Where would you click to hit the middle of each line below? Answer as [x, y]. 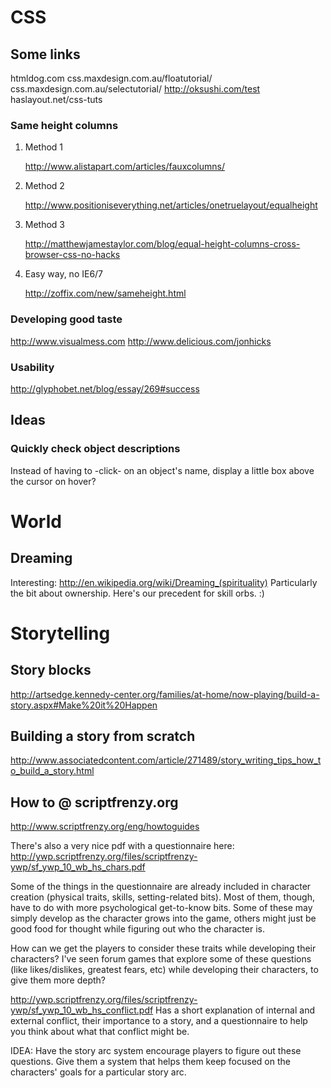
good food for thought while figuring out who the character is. [137, 929]
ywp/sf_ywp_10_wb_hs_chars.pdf [78, 867]
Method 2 [44, 186]
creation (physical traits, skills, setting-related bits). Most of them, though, [162, 897]
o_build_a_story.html [52, 771]
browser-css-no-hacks [72, 255]
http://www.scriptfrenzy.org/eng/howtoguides [105, 827]
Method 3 [45, 225]
